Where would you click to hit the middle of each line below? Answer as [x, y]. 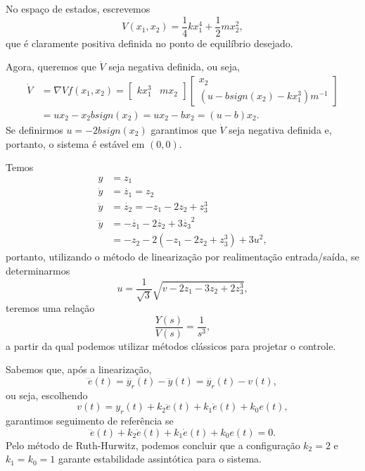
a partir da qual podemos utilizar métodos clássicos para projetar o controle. [171, 345]
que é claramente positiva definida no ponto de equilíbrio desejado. [149, 43]
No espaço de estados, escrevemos [78, 8]
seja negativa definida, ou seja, [174, 67]
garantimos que [184, 129]
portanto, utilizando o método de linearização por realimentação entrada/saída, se [182, 257]
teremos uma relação [50, 308]
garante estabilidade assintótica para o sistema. [160, 459]
